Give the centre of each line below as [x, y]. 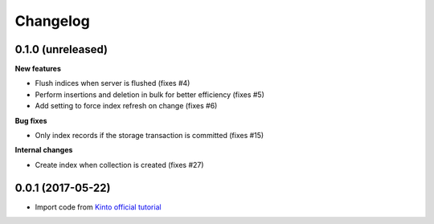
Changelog [52, 21]
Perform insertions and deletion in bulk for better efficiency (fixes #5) [150, 94]
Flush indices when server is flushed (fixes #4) [113, 83]
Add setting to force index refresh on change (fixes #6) [126, 106]
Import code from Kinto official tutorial [98, 207]
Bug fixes [31, 120]
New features [38, 69]
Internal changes [44, 150]
